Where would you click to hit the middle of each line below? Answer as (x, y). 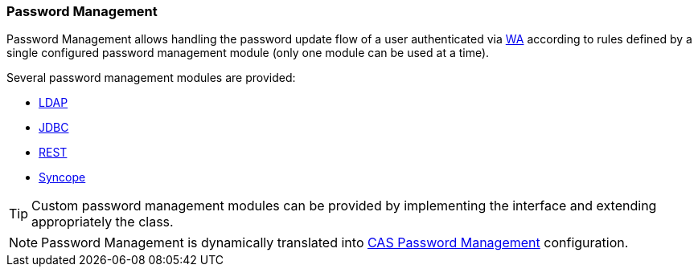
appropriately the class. (103, 222)
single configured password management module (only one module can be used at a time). (248, 53)
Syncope (62, 177)
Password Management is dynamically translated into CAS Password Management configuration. (335, 243)
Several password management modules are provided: (151, 78)
